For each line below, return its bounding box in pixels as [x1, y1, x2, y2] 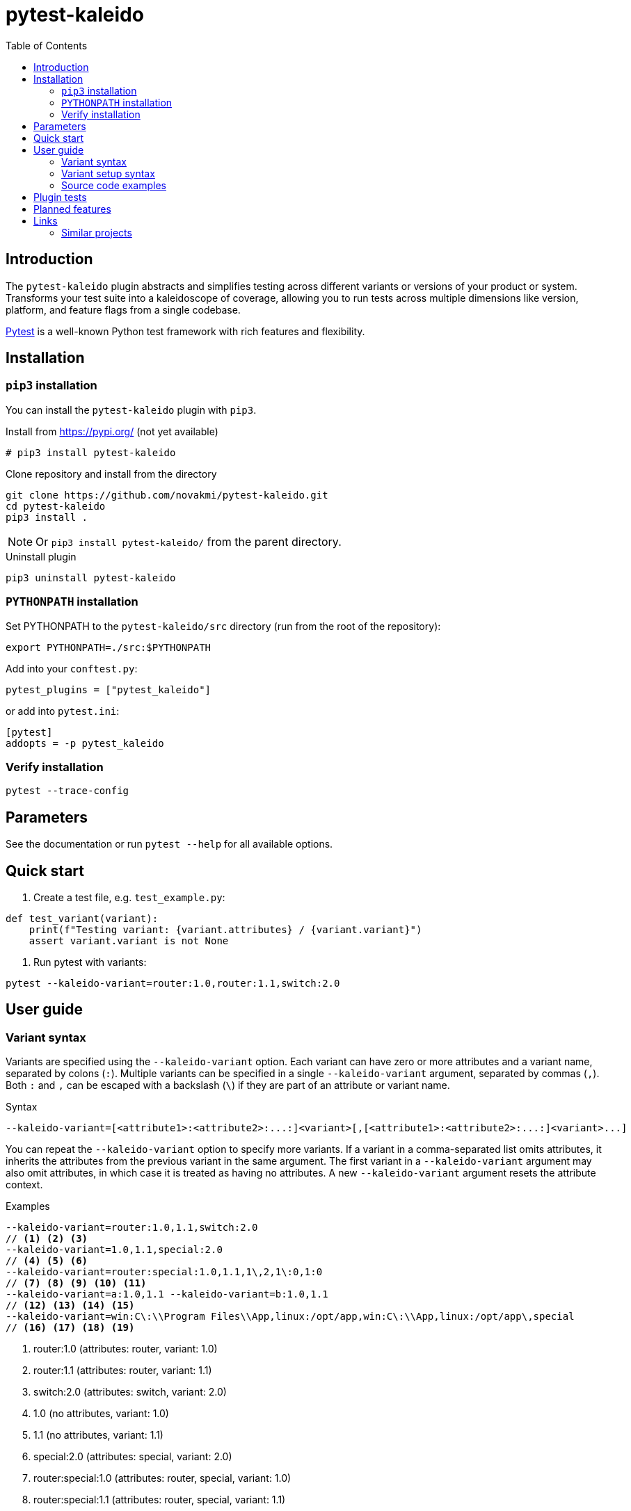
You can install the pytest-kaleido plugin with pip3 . [6, 403, 257, 416]
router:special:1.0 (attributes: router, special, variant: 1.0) [33, 1472, 291, 1485]
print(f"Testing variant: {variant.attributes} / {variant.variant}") [29, 924, 422, 935]
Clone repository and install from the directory [6, 467, 217, 480]
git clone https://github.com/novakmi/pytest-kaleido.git [6, 489, 328, 501]
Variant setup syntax [61, 167, 155, 179]
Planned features [33, 202, 111, 215]
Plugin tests [33, 191, 87, 203]
